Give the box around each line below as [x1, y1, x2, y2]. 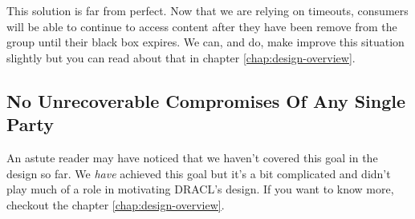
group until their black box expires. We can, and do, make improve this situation [6, 34, 405, 50]
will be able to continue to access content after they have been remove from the [6, 18, 397, 34]
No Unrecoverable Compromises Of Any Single [6, 88, 406, 113]
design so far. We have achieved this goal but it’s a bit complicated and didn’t [6, 165, 391, 181]
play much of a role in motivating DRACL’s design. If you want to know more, [6, 181, 394, 197]
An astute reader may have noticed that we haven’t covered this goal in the [6, 149, 378, 165]
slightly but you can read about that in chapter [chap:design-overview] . [6, 49, 356, 66]
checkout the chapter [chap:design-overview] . [6, 196, 225, 213]
